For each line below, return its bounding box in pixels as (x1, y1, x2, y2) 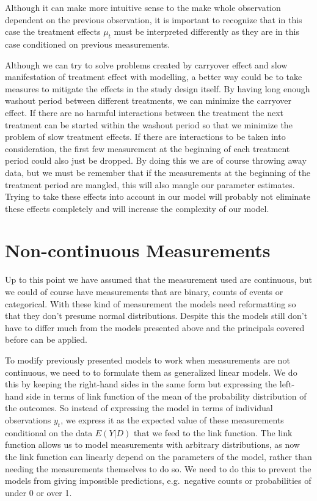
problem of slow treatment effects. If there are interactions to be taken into (5, 130, 286, 143)
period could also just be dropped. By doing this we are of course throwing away (5, 154, 307, 167)
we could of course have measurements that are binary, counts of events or (5, 285, 283, 298)
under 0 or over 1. (5, 486, 72, 499)
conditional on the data (5, 426, 93, 439)
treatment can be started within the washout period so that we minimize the (5, 118, 293, 131)
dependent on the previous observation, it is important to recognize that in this (5, 13, 302, 26)
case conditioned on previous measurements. (5, 37, 170, 50)
